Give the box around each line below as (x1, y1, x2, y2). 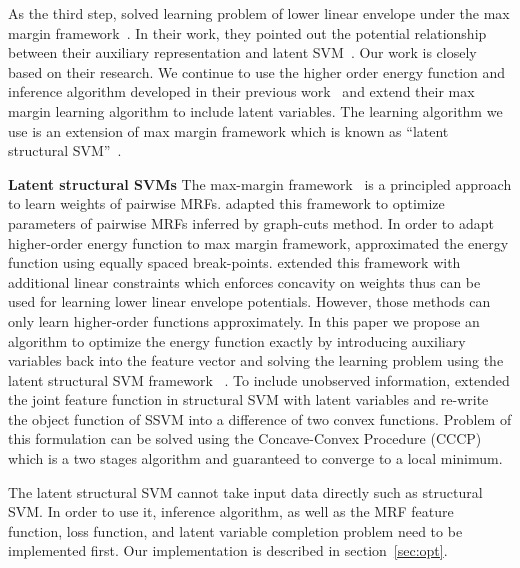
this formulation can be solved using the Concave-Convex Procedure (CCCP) (8, 428, 482, 449)
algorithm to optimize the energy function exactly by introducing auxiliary (8, 330, 466, 351)
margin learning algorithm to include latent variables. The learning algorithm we (8, 100, 503, 121)
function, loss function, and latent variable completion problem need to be (8, 520, 463, 541)
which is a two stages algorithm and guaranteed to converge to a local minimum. (8, 448, 503, 469)
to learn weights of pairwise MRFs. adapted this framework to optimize (8, 193, 445, 214)
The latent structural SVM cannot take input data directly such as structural (8, 481, 483, 502)
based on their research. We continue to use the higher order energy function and (8, 61, 506, 82)
